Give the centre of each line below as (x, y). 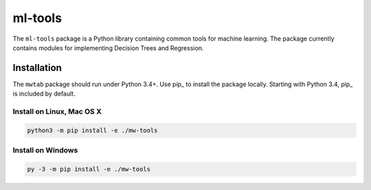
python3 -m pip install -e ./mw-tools (92, 130)
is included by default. (44, 94)
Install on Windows (45, 150)
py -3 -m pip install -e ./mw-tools (89, 169)
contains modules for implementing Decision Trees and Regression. (108, 47)
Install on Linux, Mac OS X (57, 112)
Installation (37, 68)
